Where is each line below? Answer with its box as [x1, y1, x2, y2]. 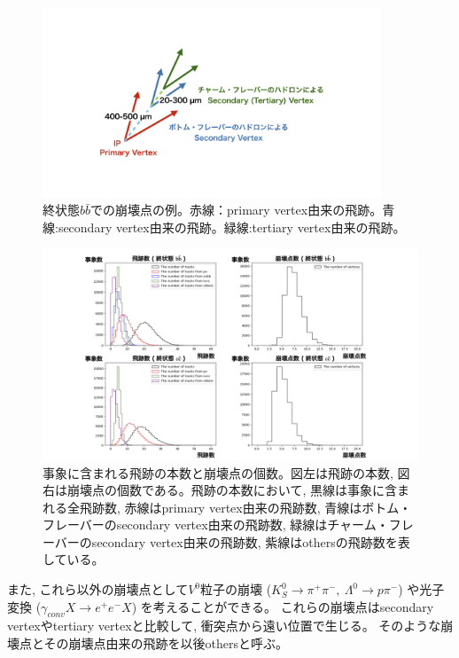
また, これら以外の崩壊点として [7, 580, 189, 599]
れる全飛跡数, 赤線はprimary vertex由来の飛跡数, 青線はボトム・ [43, 497, 412, 516]
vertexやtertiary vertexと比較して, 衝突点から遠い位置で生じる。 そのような [7, 616, 441, 635]
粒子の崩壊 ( [200, 580, 272, 599]
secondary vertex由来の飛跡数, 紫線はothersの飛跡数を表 [91, 532, 410, 551]
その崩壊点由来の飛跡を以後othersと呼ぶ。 [43, 634, 289, 653]
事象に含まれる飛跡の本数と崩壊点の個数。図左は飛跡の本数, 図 [43, 463, 410, 482]
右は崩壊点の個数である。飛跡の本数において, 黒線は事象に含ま [43, 481, 409, 499]
